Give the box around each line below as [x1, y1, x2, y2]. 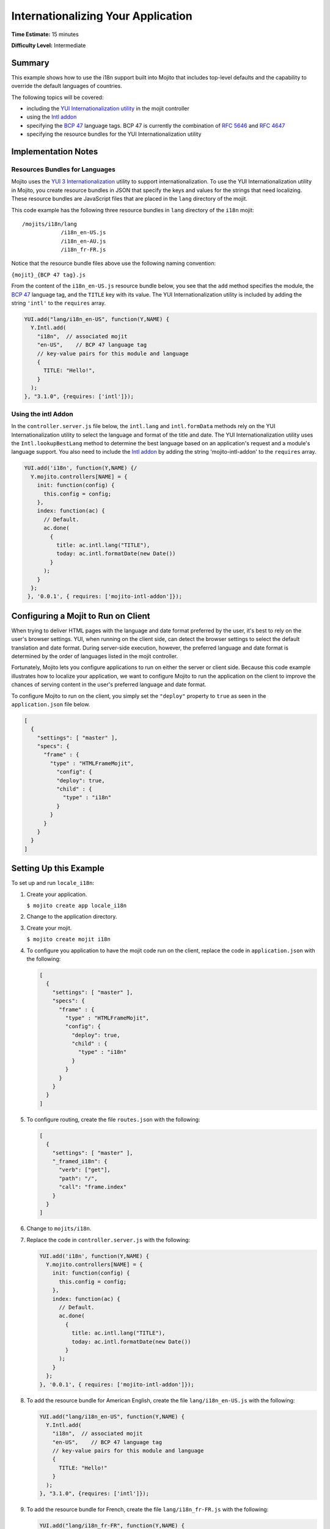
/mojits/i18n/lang [22, 220, 78, 228]
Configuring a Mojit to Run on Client [11, 610, 150, 621]
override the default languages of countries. [11, 83, 122, 90]
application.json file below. [11, 700, 90, 708]
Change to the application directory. [26, 913, 117, 920]
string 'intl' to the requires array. [11, 300, 106, 307]
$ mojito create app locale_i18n [26, 902, 127, 909]
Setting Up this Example [11, 863, 105, 874]
